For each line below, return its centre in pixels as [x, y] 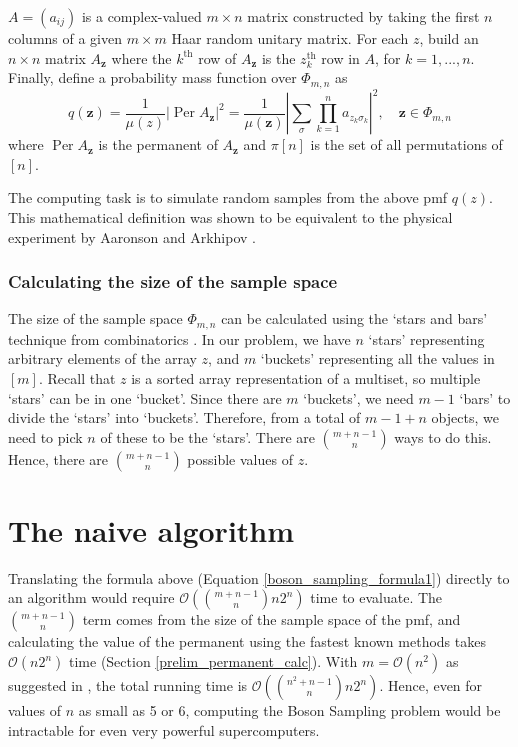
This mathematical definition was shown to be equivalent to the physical [230, 216]
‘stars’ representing [426, 338]
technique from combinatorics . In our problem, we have [179, 338]
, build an [449, 38]
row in [340, 57]
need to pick [45, 436]
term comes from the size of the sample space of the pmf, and [271, 619]
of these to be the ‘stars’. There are [207, 436]
